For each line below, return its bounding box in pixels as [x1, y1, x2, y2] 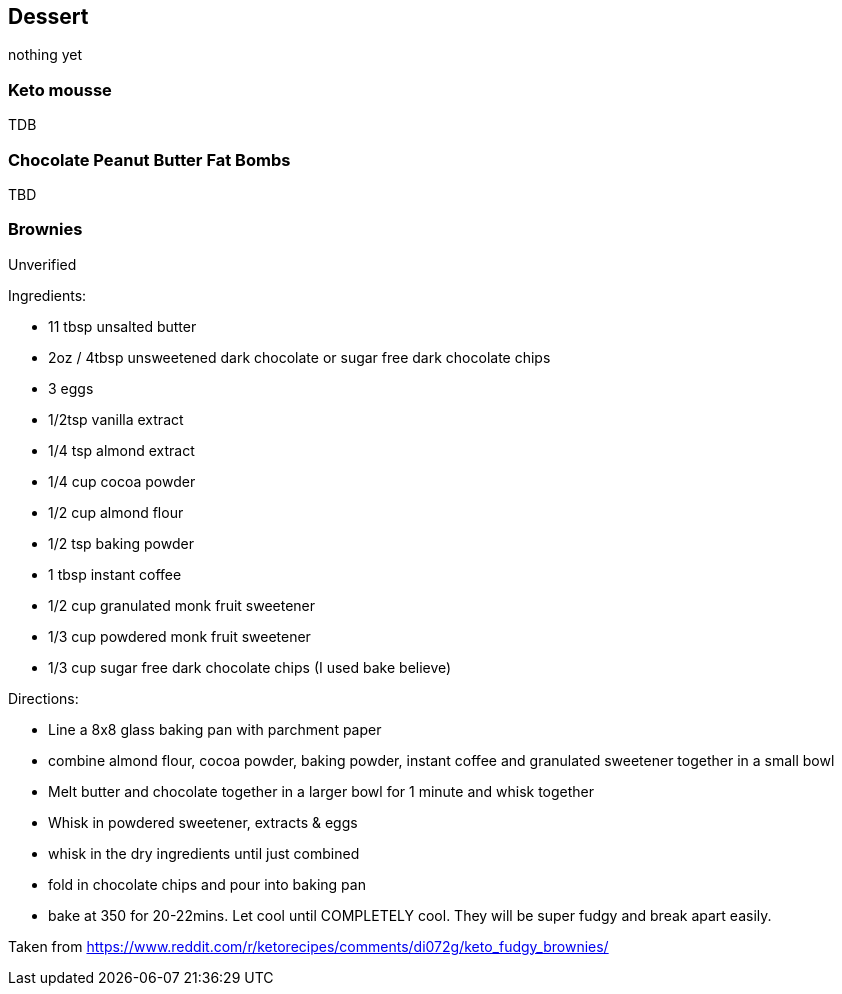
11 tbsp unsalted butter [48, 317, 197, 335]
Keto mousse [8, 79, 112, 100]
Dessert [8, 4, 89, 29]
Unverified [8, 255, 77, 273]
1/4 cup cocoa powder [48, 472, 196, 490]
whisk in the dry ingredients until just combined [48, 844, 360, 862]
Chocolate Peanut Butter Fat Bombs [8, 149, 291, 170]
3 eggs [48, 379, 94, 397]
